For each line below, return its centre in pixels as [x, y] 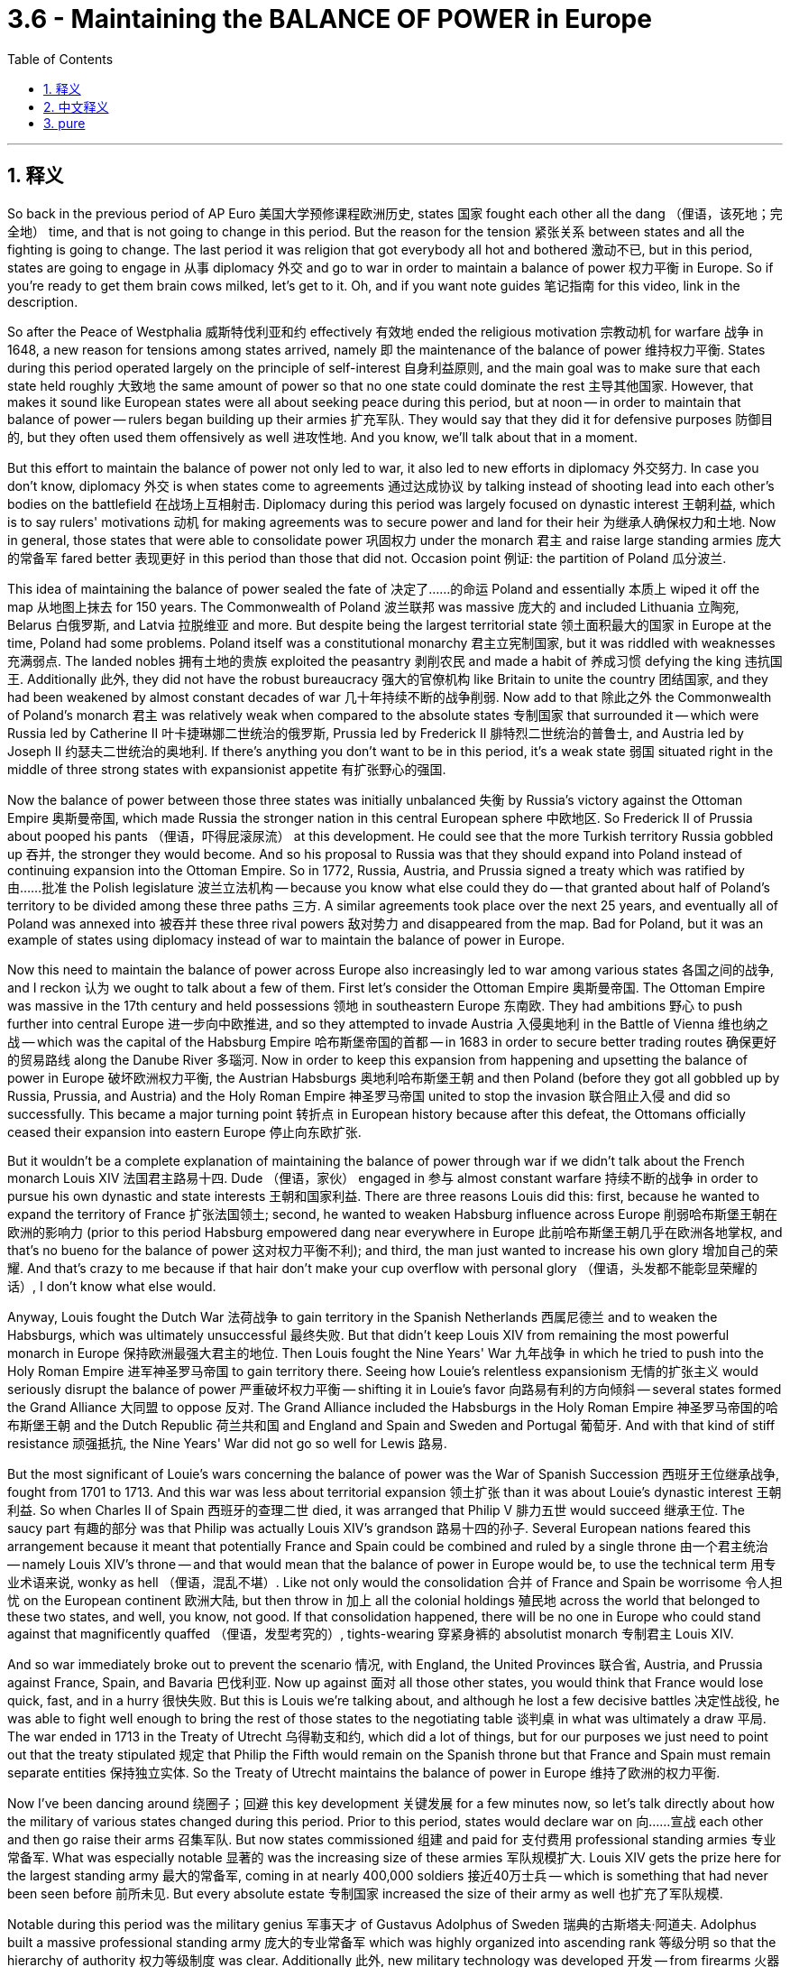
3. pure [64, 123]
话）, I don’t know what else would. [112, 1286]
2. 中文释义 [76, 106]
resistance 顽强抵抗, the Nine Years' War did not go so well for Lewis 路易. [227, 1443]
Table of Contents [60, 59]
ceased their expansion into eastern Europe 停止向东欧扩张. [184, 1131]
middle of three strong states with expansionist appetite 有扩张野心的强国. [227, 769]
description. [43, 301]
